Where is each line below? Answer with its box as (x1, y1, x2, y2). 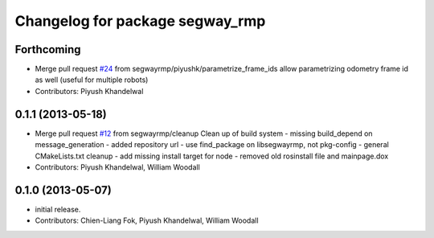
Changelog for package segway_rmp (14, 12, 266, 30)
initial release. (35, 204, 81, 214)
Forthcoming (14, 43, 81, 56)
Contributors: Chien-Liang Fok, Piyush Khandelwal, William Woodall (35, 215, 259, 225)
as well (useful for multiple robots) (35, 75, 149, 84)
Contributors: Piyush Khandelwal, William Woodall (35, 162, 200, 172)
